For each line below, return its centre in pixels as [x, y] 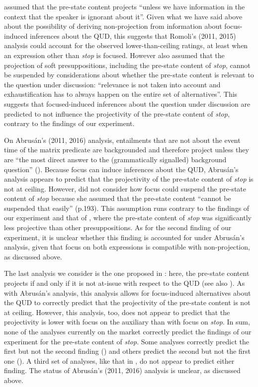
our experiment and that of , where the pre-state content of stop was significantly [128, 218]
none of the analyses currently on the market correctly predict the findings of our [128, 331]
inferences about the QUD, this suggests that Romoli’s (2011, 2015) [133, 35]
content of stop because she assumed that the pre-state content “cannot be [118, 198]
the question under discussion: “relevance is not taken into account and [112, 84]
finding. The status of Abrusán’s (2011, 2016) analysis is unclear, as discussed [122, 370]
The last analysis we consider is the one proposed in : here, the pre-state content [127, 273]
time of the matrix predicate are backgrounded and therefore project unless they [127, 150]
